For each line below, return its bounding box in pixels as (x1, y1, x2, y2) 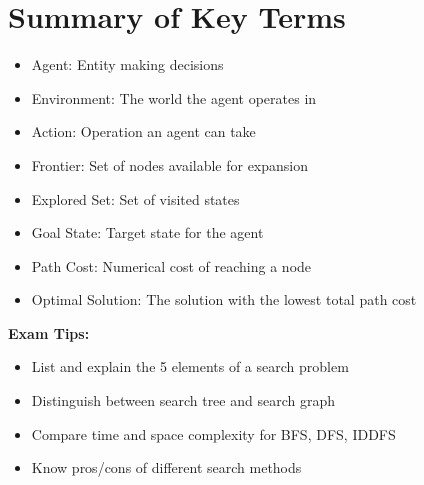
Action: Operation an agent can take (31, 121, 256, 142)
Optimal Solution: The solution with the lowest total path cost (31, 289, 417, 310)
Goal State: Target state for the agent (31, 222, 264, 243)
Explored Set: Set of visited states (31, 188, 240, 209)
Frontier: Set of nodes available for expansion (31, 154, 309, 175)
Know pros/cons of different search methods (31, 457, 302, 478)
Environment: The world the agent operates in (31, 87, 317, 108)
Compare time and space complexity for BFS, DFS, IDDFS (31, 423, 396, 444)
